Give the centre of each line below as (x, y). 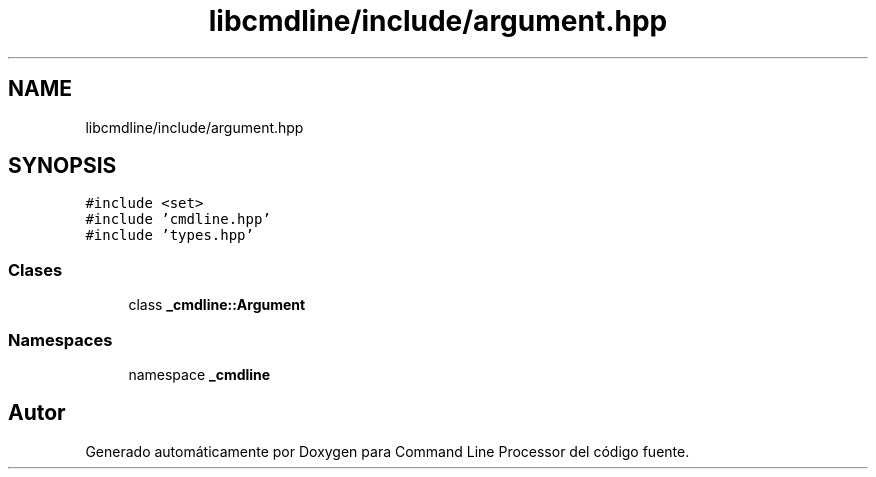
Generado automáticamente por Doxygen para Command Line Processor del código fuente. (387, 451)
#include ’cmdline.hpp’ (178, 219)
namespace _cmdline (199, 374)
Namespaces (60, 339)
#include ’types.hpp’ (169, 235)
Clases (35, 269)
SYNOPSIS (62, 166)
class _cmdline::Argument (217, 305)
